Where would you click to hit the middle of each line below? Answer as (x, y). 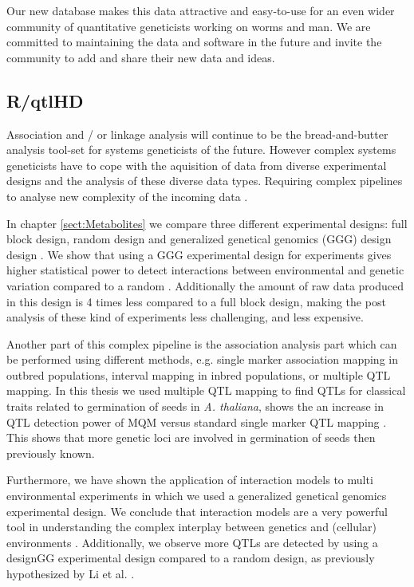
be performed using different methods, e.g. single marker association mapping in (202, 359)
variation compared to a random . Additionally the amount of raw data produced (205, 285)
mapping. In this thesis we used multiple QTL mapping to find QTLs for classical (206, 390)
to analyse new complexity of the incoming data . (127, 196)
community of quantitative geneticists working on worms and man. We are (189, 26)
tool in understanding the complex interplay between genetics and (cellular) (191, 527)
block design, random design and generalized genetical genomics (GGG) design (199, 239)
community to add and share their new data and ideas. (141, 57)
